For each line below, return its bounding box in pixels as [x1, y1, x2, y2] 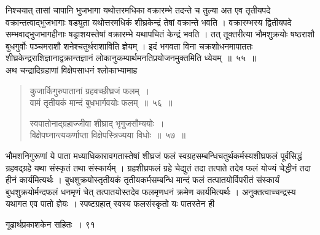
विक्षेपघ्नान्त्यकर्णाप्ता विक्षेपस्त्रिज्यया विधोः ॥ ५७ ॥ [29, 129, 185, 141]
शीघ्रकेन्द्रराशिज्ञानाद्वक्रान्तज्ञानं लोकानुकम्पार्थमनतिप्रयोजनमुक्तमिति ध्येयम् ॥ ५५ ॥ [6, 51, 256, 64]
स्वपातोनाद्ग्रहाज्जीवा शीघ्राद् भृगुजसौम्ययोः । [29, 116, 165, 129]
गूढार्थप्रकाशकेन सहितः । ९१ [6, 217, 95, 230]
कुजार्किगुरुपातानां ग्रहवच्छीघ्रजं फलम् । [29, 84, 150, 97]
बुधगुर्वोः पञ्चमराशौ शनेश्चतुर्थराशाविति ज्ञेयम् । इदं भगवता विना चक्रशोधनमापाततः [6, 39, 253, 52]
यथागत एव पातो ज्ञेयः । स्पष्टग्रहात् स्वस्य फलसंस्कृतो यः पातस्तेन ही [6, 197, 215, 210]
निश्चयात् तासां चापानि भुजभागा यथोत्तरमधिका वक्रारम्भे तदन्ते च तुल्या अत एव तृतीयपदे [6, 4, 271, 16]
